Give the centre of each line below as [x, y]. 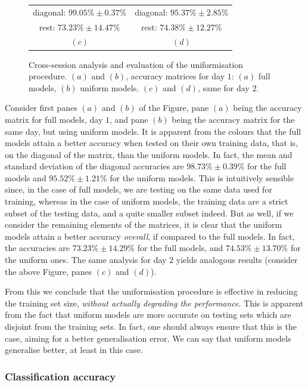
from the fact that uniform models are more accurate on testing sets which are [148, 315]
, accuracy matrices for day [175, 76]
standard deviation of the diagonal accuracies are [94, 166]
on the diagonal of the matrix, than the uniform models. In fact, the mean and [149, 154]
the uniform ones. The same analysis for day [86, 260]
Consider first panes [41, 108]
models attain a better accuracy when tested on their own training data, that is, [151, 143]
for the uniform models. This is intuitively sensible [202, 177]
